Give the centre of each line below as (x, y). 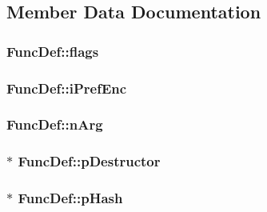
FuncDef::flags (53, 51)
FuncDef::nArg (55, 124)
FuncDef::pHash (70, 198)
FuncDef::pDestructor (89, 161)
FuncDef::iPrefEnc (67, 88)
